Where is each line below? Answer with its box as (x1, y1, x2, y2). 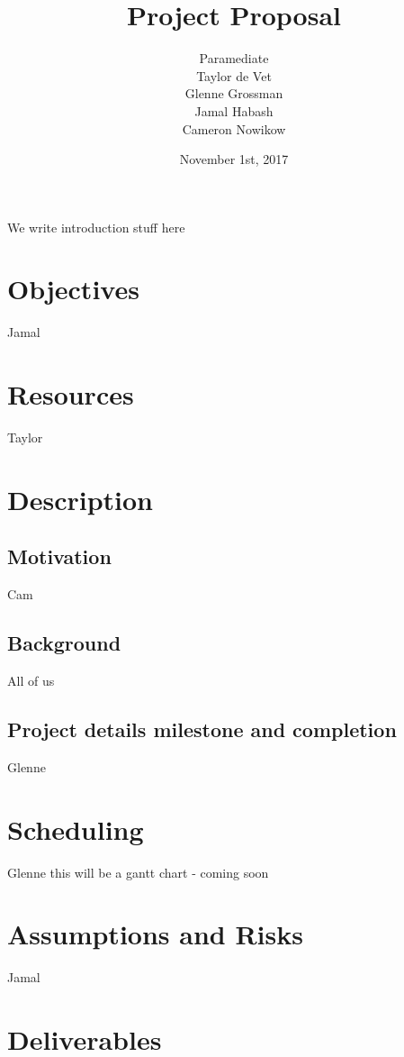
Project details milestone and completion (7, 715, 397, 743)
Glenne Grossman (184, 84, 283, 103)
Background (7, 629, 121, 657)
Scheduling (7, 810, 144, 847)
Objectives (7, 270, 139, 307)
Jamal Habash (194, 101, 274, 120)
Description (7, 480, 154, 517)
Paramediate (199, 49, 269, 68)
